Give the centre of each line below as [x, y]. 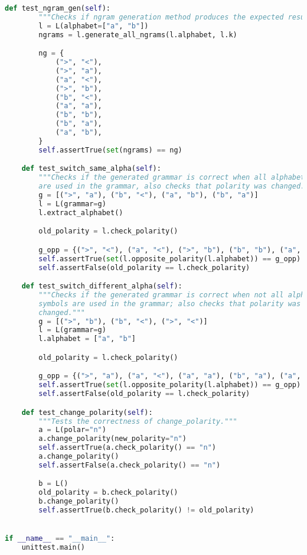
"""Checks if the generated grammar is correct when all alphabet [172, 178]
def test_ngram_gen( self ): [58, 8]
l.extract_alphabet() [81, 212]
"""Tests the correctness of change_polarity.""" [138, 421]
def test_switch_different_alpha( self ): [102, 286]
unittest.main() [53, 548]
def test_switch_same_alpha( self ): [91, 169]
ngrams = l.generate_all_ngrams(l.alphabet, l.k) [138, 35]
